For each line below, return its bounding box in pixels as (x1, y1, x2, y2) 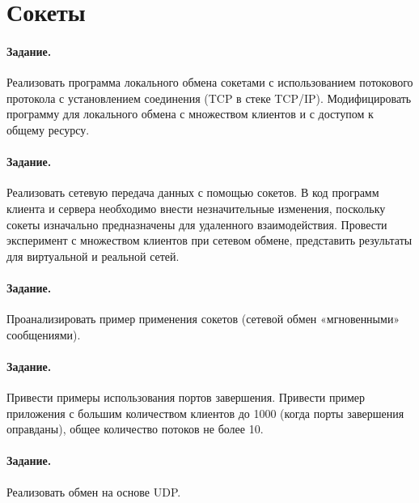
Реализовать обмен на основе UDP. (6, 483, 181, 500)
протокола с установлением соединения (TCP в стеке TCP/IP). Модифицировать (6, 89, 412, 106)
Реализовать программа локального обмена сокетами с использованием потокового (6, 74, 413, 91)
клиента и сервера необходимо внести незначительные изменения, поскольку (6, 199, 386, 216)
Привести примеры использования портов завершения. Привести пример (6, 389, 366, 406)
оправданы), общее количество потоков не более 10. (6, 420, 264, 437)
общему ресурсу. (6, 121, 90, 138)
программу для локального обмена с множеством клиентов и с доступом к (6, 105, 374, 122)
